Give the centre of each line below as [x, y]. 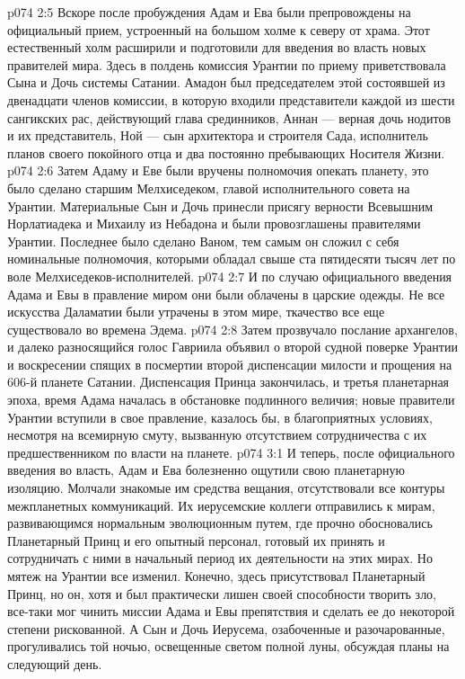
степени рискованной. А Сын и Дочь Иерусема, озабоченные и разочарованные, [226, 628]
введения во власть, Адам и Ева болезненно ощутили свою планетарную [206, 470]
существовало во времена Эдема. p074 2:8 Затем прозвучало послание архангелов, [232, 329]
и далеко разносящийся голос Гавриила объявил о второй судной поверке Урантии [232, 347]
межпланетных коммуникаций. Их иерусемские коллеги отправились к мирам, [221, 505]
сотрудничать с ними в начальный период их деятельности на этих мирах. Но [220, 558]
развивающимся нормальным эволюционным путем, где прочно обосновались [220, 523]
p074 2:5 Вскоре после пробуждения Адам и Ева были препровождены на [209, 12]
